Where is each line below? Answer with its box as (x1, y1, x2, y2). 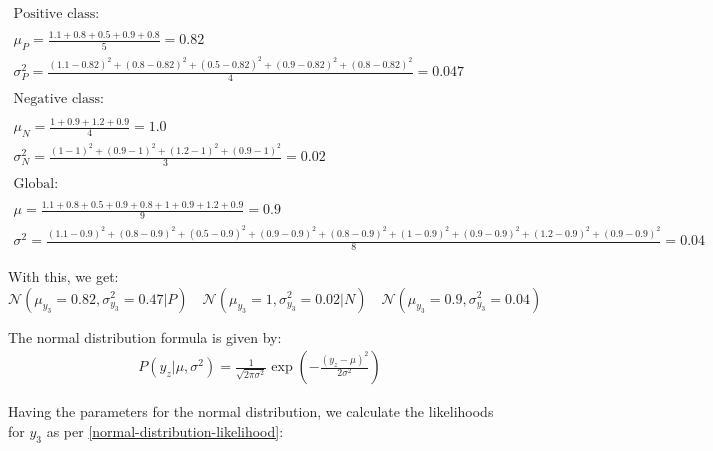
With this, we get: (8, 265, 119, 286)
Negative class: (13, 91, 104, 106)
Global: (13, 176, 59, 191)
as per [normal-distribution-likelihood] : (46, 420, 284, 441)
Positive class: (13, 7, 100, 22)
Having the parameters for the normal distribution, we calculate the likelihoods (8, 401, 494, 422)
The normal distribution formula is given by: (8, 326, 282, 347)
